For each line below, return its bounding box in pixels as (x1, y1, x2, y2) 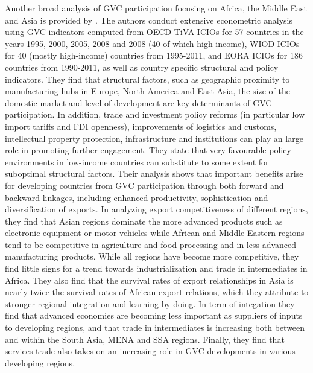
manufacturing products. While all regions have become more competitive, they (5, 250, 299, 263)
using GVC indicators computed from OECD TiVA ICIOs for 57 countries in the (5, 25, 304, 38)
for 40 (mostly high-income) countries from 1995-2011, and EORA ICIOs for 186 (5, 49, 303, 62)
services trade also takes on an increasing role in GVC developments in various (5, 345, 296, 357)
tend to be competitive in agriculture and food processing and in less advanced (5, 238, 297, 250)
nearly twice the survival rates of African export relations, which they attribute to (5, 285, 309, 298)
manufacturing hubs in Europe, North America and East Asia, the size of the (5, 84, 290, 97)
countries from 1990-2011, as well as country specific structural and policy (5, 60, 279, 73)
